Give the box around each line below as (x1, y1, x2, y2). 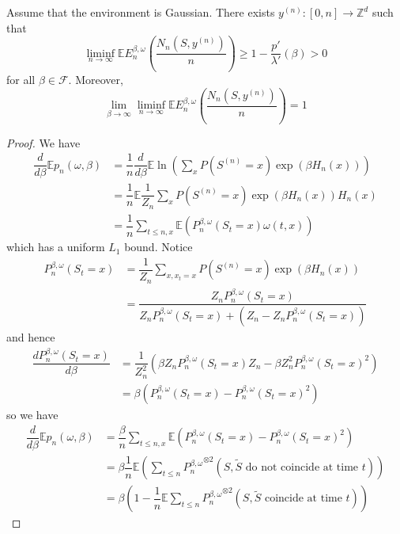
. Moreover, (68, 71, 123, 88)
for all (6, 71, 36, 88)
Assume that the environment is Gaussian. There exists (6, 4, 275, 20)
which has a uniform (6, 238, 105, 255)
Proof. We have (6, 134, 81, 151)
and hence (6, 328, 55, 345)
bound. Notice (124, 238, 193, 255)
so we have (6, 406, 58, 422)
